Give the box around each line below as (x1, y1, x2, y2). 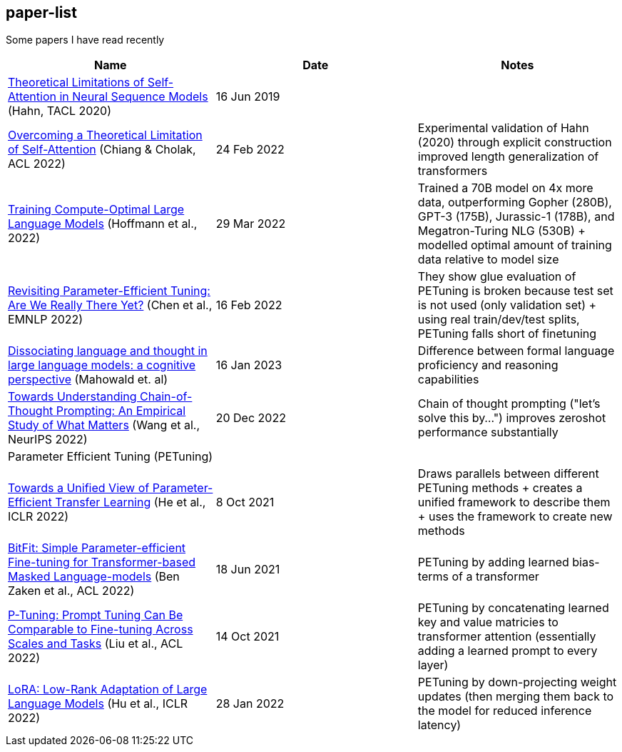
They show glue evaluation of (417, 269, 576, 284)
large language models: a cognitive (8, 358, 196, 373)
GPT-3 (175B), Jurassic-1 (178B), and (417, 209, 615, 224)
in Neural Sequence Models (59, 89, 208, 104)
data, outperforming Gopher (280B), (417, 195, 612, 210)
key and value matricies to (417, 615, 559, 630)
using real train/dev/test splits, (417, 312, 580, 327)
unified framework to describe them (417, 495, 611, 510)
